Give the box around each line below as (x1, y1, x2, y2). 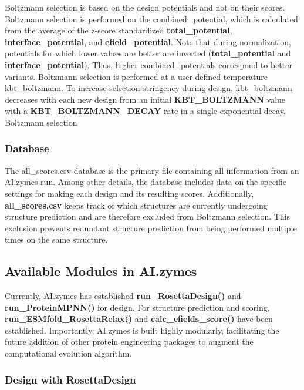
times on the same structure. (5, 233, 108, 246)
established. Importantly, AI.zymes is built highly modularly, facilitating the (5, 324, 279, 336)
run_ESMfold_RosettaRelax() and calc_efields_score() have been (5, 312, 273, 325)
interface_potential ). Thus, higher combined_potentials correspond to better (5, 58, 292, 70)
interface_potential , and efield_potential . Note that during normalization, (5, 35, 292, 48)
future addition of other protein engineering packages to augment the (5, 335, 254, 348)
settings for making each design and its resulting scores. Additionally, (5, 187, 254, 199)
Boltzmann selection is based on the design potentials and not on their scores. (5, 1, 285, 13)
